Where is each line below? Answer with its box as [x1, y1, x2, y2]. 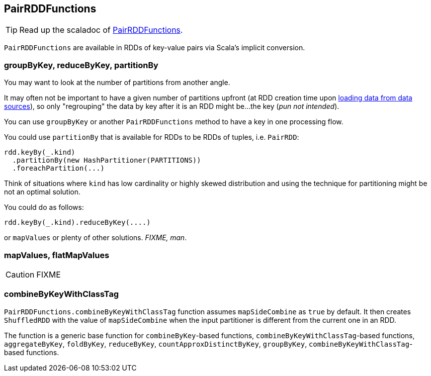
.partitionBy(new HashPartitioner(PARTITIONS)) [12, 156, 201, 165]
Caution [5, 269, 35, 280]
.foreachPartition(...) [12, 164, 105, 173]
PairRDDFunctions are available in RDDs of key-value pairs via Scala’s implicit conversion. [4, 43, 305, 52]
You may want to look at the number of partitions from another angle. [4, 78, 230, 87]
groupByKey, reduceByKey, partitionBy [4, 60, 159, 70]
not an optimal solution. [4, 188, 81, 196]
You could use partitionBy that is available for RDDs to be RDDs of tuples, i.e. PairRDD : [4, 133, 299, 142]
